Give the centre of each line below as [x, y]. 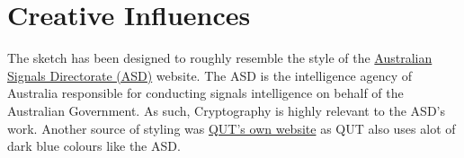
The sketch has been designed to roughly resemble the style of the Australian [220, 58]
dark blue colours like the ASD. [94, 146]
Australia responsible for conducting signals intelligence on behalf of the [205, 93]
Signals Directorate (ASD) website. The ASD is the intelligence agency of [210, 75]
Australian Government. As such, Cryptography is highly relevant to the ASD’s [227, 110]
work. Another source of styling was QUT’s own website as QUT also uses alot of [232, 128]
